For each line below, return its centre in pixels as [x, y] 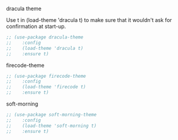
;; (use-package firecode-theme [46, 76]
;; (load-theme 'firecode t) [46, 87]
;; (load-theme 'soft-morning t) [51, 126]
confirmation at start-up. [36, 26]
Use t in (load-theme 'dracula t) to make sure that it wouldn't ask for [89, 20]
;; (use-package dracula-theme [45, 37]
